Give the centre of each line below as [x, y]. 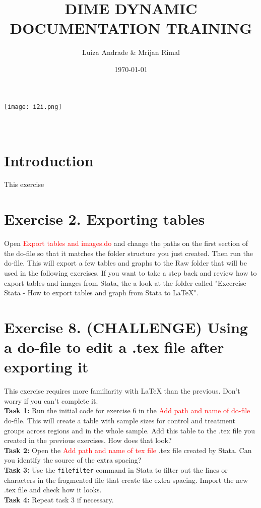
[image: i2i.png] [33, 107]
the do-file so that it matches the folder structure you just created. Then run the [128, 253]
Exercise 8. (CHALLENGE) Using [126, 327]
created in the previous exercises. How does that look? [88, 440]
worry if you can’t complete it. [51, 400]
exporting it [46, 367]
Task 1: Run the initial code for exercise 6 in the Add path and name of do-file [127, 410]
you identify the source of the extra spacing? [73, 460]
